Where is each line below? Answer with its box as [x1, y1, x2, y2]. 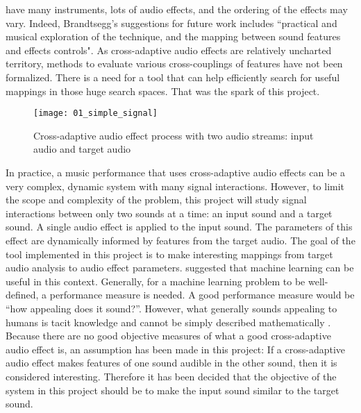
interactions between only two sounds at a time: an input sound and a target [6, 205, 333, 220]
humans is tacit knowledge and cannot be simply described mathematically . [6, 314, 331, 329]
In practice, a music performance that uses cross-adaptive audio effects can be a [6, 165, 345, 179]
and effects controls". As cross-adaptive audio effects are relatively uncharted [6, 42, 332, 57]
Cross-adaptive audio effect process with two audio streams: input [33, 128, 314, 142]
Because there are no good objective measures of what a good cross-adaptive [6, 328, 331, 343]
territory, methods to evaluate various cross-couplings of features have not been [6, 56, 343, 71]
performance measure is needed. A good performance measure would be [49, 287, 355, 302]
